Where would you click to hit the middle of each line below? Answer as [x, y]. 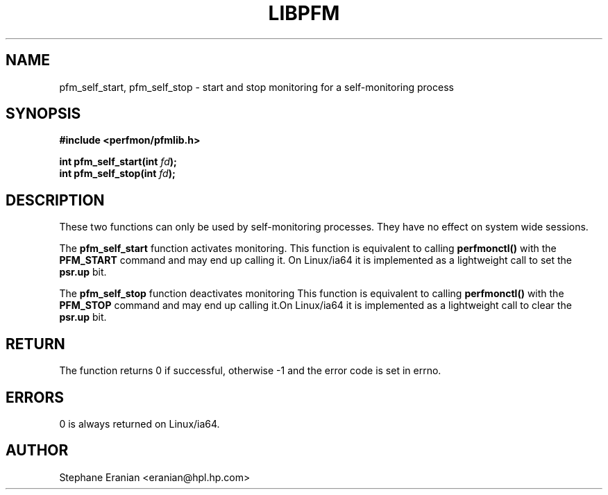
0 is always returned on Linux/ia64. [140, 423]
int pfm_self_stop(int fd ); [117, 174]
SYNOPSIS [43, 114]
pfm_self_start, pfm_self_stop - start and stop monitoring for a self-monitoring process [256, 87]
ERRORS [35, 397]
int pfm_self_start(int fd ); [118, 162]
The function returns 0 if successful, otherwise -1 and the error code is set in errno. [250, 371]
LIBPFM [304, 13]
